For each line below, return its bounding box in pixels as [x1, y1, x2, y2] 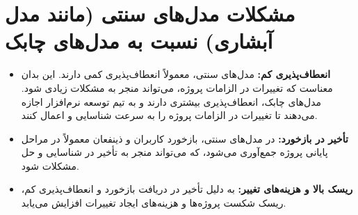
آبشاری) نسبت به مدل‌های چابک [5, 26, 273, 55]
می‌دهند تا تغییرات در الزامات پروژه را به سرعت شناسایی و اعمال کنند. [21, 108, 318, 122]
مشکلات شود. [21, 158, 79, 173]
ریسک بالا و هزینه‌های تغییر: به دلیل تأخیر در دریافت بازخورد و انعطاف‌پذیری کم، [21, 182, 353, 196]
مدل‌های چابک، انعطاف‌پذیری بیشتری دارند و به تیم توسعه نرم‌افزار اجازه [21, 94, 322, 109]
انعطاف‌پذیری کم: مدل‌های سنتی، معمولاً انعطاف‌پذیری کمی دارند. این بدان [21, 67, 331, 81]
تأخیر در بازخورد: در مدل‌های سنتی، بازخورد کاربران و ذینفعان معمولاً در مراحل [21, 131, 348, 145]
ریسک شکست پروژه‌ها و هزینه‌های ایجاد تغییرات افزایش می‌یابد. [21, 196, 286, 210]
